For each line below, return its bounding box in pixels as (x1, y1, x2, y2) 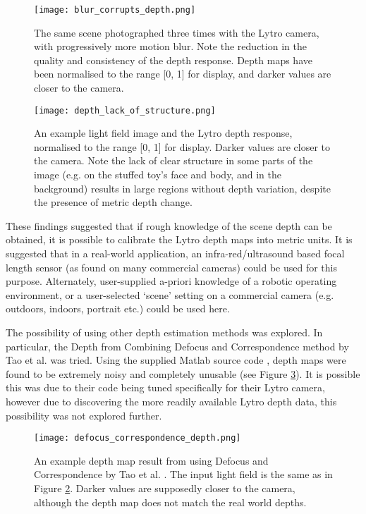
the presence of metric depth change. (34, 195, 193, 209)
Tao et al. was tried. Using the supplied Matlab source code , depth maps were (6, 353, 346, 367)
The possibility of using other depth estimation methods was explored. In (6, 325, 323, 339)
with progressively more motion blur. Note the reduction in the (34, 39, 307, 54)
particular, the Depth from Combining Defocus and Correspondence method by (6, 338, 349, 353)
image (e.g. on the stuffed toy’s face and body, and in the (34, 167, 281, 182)
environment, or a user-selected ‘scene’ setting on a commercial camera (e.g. (6, 287, 334, 302)
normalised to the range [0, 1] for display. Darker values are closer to (34, 139, 330, 154)
